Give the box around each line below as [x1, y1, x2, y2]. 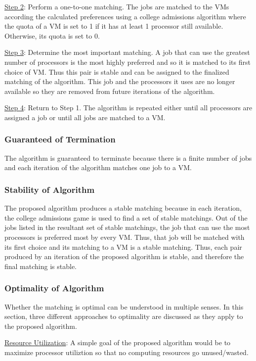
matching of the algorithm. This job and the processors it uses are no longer [4, 76, 235, 87]
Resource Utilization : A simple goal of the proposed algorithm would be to [4, 337, 231, 348]
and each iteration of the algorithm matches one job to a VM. [4, 162, 192, 173]
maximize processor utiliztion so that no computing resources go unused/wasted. [4, 347, 249, 357]
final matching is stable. [4, 261, 77, 271]
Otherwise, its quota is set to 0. [4, 30, 100, 41]
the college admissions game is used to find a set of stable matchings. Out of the [4, 212, 248, 223]
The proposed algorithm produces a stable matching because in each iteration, [4, 203, 242, 213]
